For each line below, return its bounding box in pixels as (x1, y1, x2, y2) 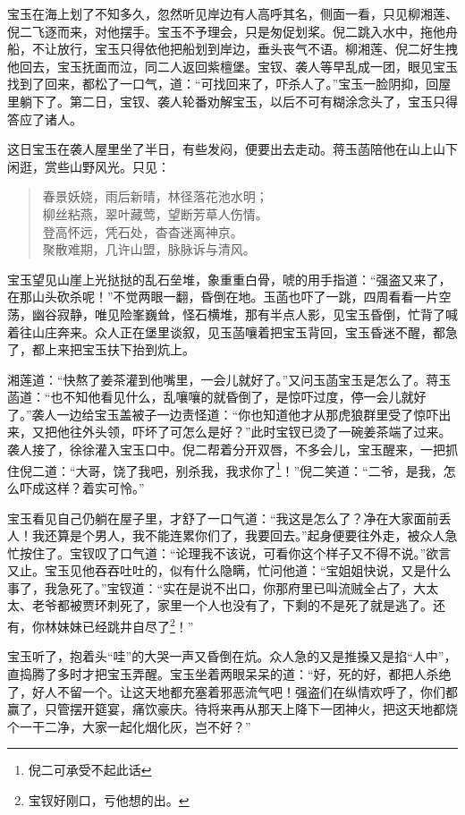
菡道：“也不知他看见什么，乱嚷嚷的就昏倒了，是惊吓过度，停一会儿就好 (7, 387, 427, 406)
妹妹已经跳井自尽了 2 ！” (56, 615, 194, 635)
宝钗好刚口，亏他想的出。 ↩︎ (28, 790, 190, 809)
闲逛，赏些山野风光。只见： (7, 157, 170, 175)
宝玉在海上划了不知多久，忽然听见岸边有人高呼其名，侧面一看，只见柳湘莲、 (7, 4, 458, 22)
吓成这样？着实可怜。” (19, 478, 145, 497)
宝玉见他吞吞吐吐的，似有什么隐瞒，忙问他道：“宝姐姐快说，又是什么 (44, 561, 452, 580)
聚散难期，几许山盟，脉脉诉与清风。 (42, 240, 256, 259)
